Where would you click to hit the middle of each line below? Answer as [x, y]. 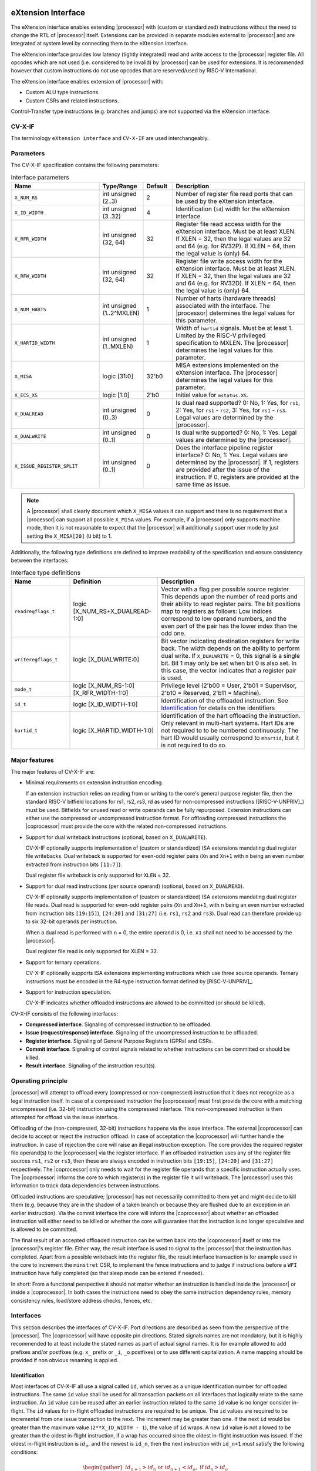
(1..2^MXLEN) [121, 313]
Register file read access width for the [228, 224]
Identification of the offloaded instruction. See [225, 701]
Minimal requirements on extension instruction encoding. [95, 783]
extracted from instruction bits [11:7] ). [74, 864]
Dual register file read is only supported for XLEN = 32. [92, 951]
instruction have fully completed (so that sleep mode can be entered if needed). [107, 1273]
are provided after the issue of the [223, 470]
